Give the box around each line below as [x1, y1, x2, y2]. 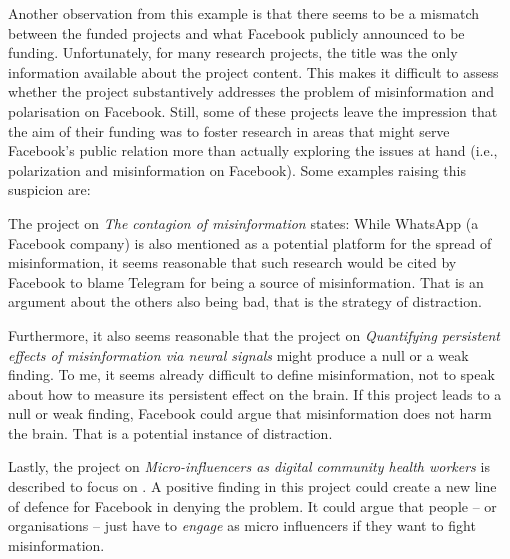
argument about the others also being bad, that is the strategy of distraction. [8, 291, 482, 312]
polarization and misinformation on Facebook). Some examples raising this [8, 159, 466, 180]
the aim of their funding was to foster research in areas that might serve [8, 120, 450, 141]
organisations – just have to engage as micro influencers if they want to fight [8, 515, 476, 536]
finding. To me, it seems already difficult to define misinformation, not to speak [8, 364, 495, 385]
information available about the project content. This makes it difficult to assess [8, 61, 499, 82]
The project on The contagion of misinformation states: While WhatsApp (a [8, 212, 479, 233]
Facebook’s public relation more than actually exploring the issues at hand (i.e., [8, 140, 498, 161]
